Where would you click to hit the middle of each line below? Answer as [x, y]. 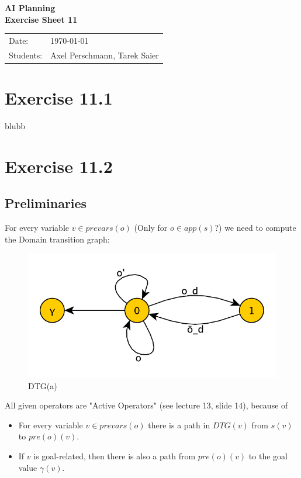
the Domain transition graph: [57, 239]
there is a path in [179, 425]
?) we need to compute [255, 228]
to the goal [268, 456]
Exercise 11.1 [59, 98]
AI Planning [30, 8]
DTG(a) [43, 385]
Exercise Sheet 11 [41, 19]
